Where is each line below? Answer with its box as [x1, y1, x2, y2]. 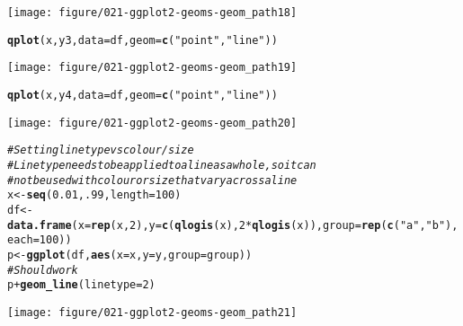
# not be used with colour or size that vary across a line [7, 173, 298, 187]
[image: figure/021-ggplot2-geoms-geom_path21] [7, 305, 298, 319]
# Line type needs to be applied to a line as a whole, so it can [7, 158, 316, 172]
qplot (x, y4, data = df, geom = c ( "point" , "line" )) [7, 88, 278, 101]
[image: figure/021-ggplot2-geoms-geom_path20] [7, 116, 298, 129]
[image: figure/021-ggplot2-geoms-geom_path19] [7, 61, 298, 75]
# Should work [7, 263, 78, 277]
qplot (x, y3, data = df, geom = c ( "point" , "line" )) [7, 33, 278, 47]
